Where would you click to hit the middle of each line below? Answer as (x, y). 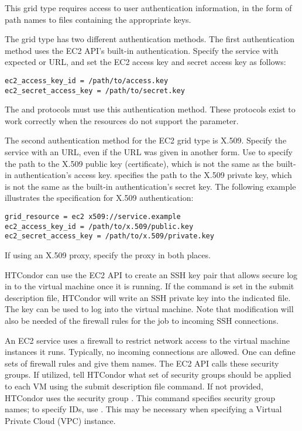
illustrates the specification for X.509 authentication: (99, 198)
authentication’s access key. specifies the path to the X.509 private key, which (153, 175)
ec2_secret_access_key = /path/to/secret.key (95, 90)
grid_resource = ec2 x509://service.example (93, 217)
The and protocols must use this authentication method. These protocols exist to (150, 109)
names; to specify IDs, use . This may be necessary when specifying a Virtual (143, 409)
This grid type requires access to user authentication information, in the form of (148, 8)
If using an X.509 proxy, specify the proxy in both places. (108, 255)
